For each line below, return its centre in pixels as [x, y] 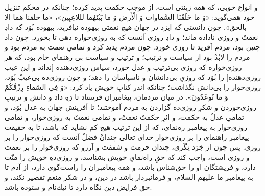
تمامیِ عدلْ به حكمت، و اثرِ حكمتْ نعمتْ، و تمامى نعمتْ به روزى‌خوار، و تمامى [124, 117]
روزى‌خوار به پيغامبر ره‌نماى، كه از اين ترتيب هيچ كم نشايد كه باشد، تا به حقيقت [126, 127]
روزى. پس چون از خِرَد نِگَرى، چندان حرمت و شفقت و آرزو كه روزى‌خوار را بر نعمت [133, 147]
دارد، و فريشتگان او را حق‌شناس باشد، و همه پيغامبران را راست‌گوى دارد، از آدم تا [130, 167]
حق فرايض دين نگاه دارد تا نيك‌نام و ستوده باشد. [78, 187]
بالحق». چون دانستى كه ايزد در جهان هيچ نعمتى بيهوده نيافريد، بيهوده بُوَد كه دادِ [126, 27]
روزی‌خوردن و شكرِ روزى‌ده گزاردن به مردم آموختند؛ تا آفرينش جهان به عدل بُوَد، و [131, 106]
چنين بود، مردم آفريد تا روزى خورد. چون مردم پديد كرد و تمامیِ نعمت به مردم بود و [132, 47]
